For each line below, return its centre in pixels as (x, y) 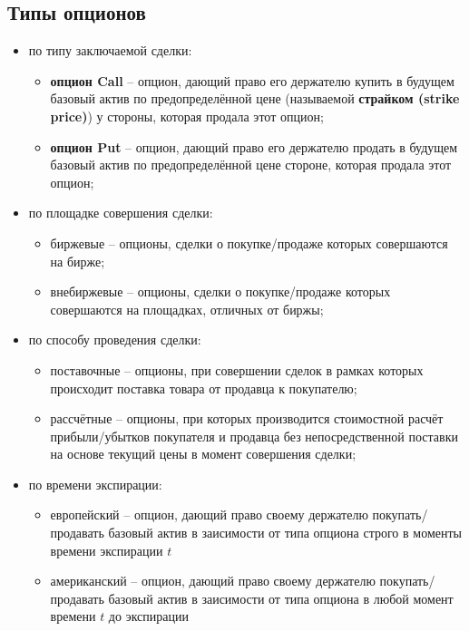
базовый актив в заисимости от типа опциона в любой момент (281, 598)
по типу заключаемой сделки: (110, 50)
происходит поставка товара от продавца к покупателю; (204, 388)
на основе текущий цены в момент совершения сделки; (203, 454)
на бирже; (78, 261)
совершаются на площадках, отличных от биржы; (187, 309)
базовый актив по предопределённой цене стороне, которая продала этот (251, 165)
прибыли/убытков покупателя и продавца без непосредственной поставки (254, 436)
